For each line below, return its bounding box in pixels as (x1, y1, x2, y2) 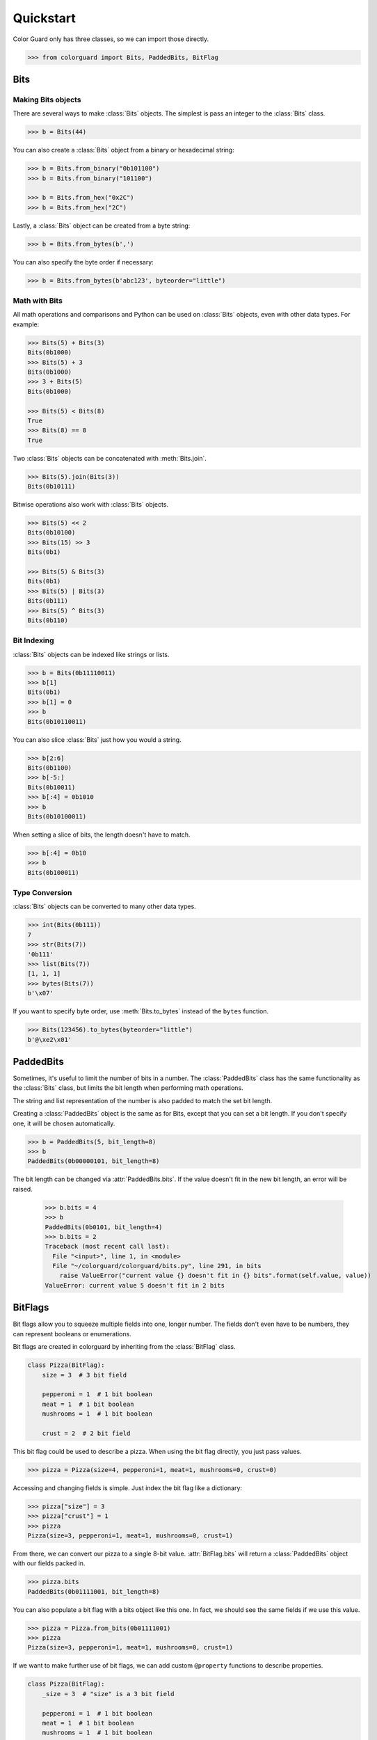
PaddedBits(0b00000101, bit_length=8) (27, 1157, 160, 1165)
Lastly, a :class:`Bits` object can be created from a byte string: (13, 221, 191, 230)
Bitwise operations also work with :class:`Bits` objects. (13, 500, 169, 509)
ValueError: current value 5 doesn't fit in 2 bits (45, 1281, 225, 1289)
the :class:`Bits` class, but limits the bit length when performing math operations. (13, 1084, 243, 1092)
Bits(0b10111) (27, 482, 76, 491)
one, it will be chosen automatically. (13, 1119, 115, 1128)
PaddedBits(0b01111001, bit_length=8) (27, 1588, 160, 1595)
